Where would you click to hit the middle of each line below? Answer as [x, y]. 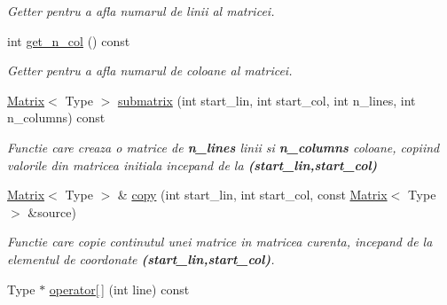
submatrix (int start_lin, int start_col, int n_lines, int [267, 100]
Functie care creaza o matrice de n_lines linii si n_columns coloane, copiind [223, 147]
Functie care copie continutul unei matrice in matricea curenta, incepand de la [220, 242]
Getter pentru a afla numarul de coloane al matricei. [150, 70]
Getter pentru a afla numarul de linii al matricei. [141, 11]
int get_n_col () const [69, 40]
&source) [52, 211]
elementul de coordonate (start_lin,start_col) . [141, 258]
